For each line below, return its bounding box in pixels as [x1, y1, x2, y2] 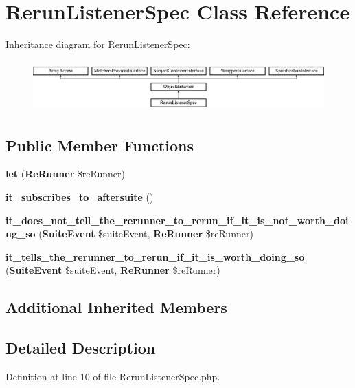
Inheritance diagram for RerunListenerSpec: [5, 37, 190, 52]
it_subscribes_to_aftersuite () [5, 189, 154, 204]
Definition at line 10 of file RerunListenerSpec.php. [5, 369, 220, 383]
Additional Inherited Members [5, 297, 227, 318]
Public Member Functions [5, 134, 194, 155]
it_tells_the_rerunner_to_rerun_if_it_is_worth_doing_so [5, 249, 305, 263]
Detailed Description [5, 337, 156, 358]
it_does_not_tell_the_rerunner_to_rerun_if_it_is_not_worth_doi [5, 213, 349, 227]
